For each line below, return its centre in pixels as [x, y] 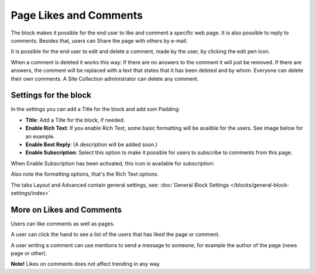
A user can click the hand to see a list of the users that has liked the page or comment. [115, 234]
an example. [40, 136]
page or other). [29, 253]
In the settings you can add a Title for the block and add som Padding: [95, 109]
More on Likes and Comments [66, 209]
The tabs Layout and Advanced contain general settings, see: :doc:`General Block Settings [120, 185]
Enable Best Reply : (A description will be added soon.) [92, 144]
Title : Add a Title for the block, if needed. [75, 120]
